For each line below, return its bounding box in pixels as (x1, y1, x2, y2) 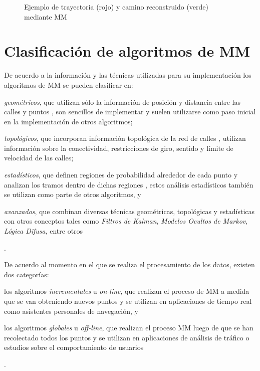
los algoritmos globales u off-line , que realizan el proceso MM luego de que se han (4, 322, 253, 333)
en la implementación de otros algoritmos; (4, 116, 133, 126)
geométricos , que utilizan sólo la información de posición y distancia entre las (4, 96, 241, 107)
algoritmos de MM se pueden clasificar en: (4, 79, 133, 90)
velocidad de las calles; (4, 152, 74, 163)
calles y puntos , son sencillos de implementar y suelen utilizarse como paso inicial (4, 106, 256, 117)
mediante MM (24, 11, 67, 22)
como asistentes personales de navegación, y (4, 305, 138, 316)
